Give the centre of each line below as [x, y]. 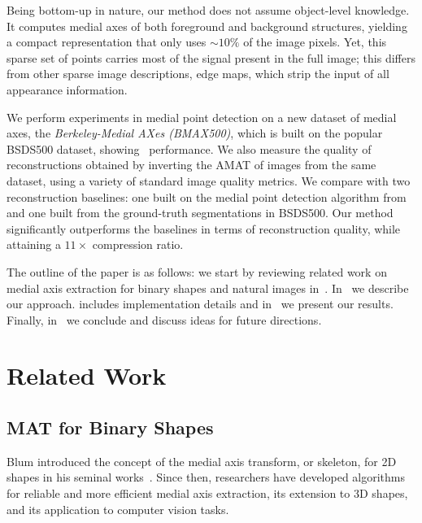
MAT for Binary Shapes [110, 427]
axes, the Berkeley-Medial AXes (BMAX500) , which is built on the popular [195, 133]
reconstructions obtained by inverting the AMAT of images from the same [191, 165]
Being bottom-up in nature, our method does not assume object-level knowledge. [208, 10]
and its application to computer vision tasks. [118, 509]
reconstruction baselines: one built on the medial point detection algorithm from [207, 196]
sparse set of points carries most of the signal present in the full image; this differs [211, 57]
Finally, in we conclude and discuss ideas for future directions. [164, 319]
